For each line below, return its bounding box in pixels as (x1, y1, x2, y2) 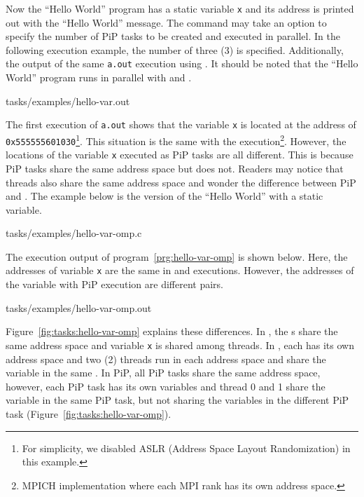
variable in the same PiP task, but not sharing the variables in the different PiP (6, 393, 349, 407)
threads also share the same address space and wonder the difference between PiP (6, 175, 356, 189)
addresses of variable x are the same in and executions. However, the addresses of (6, 263, 354, 278)
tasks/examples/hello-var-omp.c (6, 226, 142, 240)
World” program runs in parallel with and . (6, 70, 192, 85)
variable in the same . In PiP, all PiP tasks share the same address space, (6, 365, 321, 380)
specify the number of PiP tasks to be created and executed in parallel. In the (6, 29, 340, 43)
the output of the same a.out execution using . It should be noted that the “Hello (6, 56, 358, 71)
